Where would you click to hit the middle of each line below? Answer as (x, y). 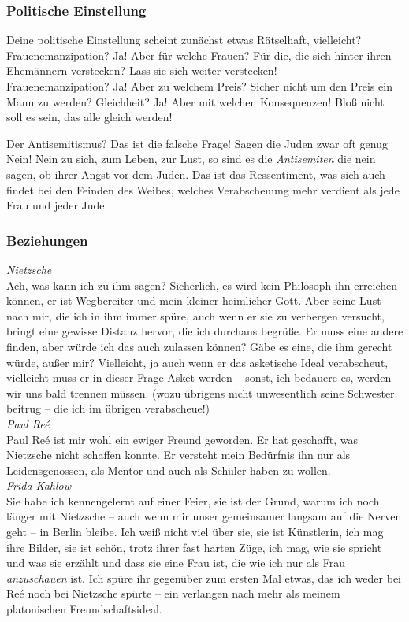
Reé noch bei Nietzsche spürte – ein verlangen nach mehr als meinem (173, 593)
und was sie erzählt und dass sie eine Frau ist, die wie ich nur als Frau (176, 563)
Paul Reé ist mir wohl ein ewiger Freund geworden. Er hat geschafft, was (182, 439)
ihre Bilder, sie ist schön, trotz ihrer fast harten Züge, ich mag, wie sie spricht (194, 547)
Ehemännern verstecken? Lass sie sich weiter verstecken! (142, 70)
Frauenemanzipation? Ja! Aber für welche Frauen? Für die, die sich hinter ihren (199, 55)
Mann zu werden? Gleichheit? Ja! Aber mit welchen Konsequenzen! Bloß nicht (195, 101)
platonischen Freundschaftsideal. (84, 609)
